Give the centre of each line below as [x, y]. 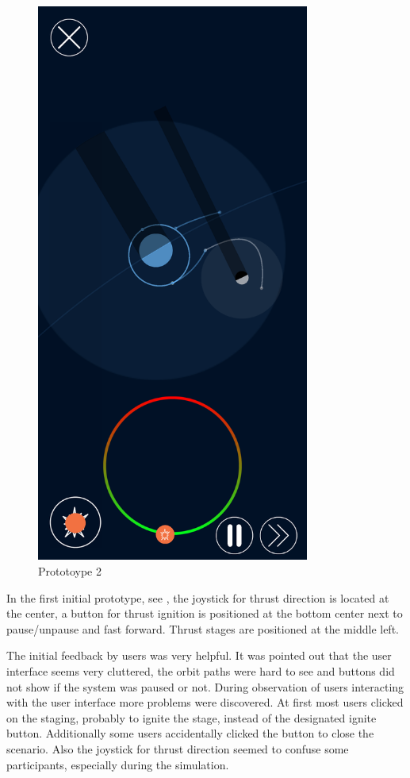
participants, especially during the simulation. [118, 764]
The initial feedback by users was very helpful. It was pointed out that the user [199, 655]
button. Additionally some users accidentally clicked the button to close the [190, 733]
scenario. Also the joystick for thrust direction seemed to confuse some [178, 748]
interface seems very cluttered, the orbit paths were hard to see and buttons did [201, 671]
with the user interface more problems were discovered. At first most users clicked [205, 702]
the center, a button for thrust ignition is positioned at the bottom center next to [205, 613]
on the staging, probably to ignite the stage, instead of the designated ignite [192, 717]
